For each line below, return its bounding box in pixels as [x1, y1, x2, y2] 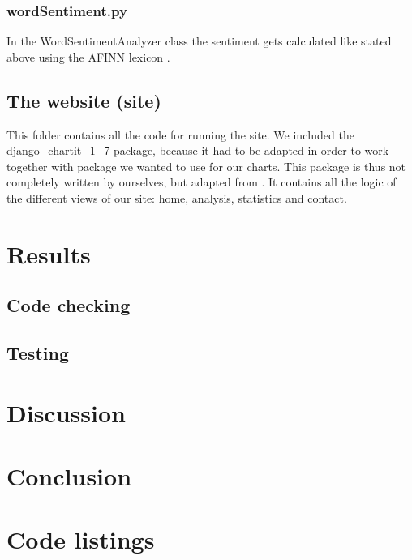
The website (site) [6, 88, 161, 113]
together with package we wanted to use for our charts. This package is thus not [6, 157, 406, 174]
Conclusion [6, 460, 132, 493]
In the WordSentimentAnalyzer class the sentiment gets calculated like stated [6, 32, 392, 49]
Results [6, 237, 91, 270]
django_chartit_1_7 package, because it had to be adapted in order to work [6, 142, 389, 159]
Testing [6, 340, 69, 365]
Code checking [6, 293, 131, 318]
